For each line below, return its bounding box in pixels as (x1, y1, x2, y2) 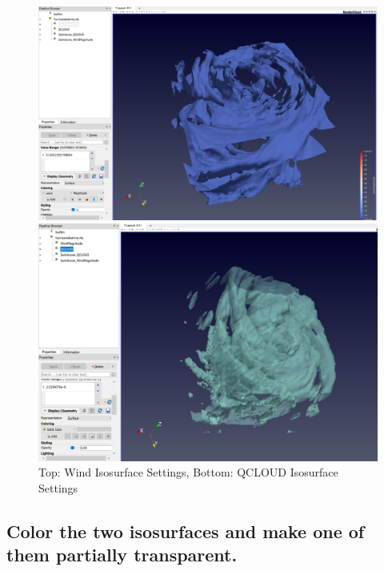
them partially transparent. (6, 542, 238, 567)
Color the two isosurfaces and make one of (6, 518, 365, 543)
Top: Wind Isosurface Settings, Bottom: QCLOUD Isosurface (38, 464, 338, 481)
